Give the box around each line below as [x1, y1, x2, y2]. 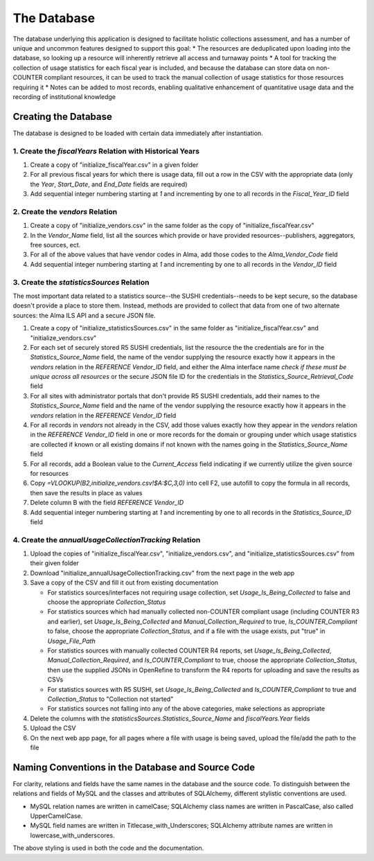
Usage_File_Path [47, 637, 96, 645]
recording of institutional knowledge [12, 92, 116, 100]
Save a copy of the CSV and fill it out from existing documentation [30, 578, 218, 587]
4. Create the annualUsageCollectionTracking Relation [12, 535, 201, 544]
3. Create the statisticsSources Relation [12, 277, 150, 287]
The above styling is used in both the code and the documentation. [12, 844, 204, 852]
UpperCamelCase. [30, 811, 83, 820]
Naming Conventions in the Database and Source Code [12, 761, 256, 773]
